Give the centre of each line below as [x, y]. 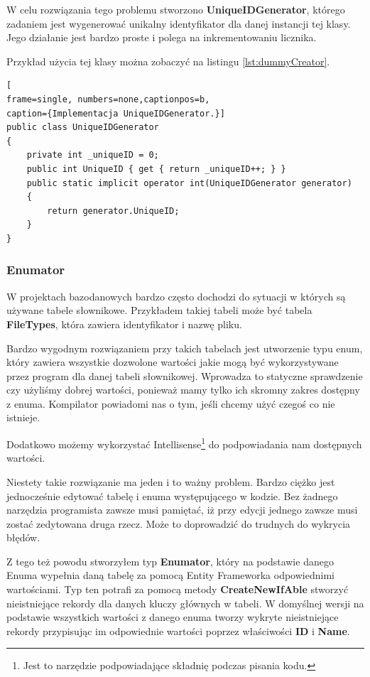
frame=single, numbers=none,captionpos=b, [108, 99]
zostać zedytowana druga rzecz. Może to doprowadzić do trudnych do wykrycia [179, 523]
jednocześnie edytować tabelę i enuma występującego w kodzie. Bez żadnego [172, 495]
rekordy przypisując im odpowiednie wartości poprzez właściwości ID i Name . [178, 630]
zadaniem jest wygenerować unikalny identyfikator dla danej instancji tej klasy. [179, 23]
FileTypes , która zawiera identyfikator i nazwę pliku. [124, 324]
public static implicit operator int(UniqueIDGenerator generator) [189, 183]
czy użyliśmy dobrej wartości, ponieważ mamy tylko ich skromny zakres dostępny [183, 390]
